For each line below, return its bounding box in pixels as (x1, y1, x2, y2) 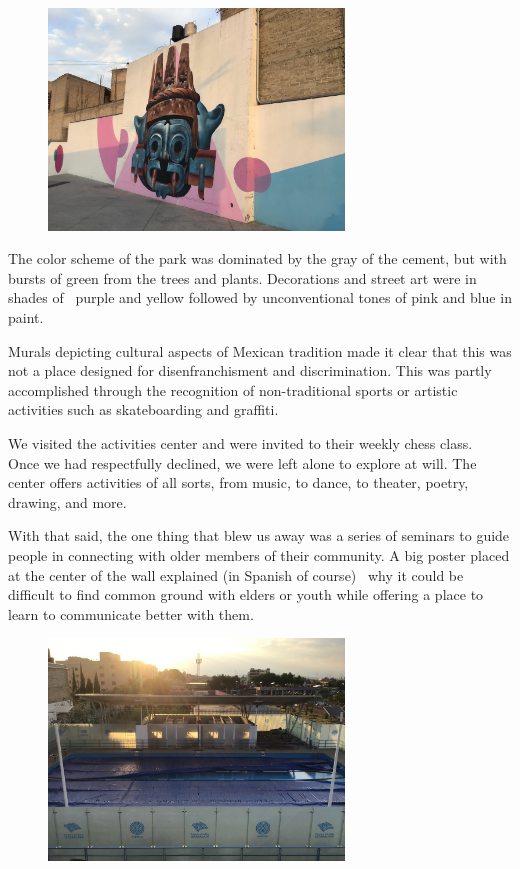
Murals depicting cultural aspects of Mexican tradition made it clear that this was (8, 340, 512, 361)
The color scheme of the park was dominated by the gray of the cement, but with (8, 248, 507, 269)
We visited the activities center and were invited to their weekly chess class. (8, 432, 473, 453)
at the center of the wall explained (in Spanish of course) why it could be (8, 564, 464, 585)
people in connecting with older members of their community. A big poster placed (8, 544, 510, 565)
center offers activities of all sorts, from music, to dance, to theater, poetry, (8, 472, 469, 493)
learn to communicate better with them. (8, 603, 254, 624)
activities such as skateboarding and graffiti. (8, 399, 279, 420)
